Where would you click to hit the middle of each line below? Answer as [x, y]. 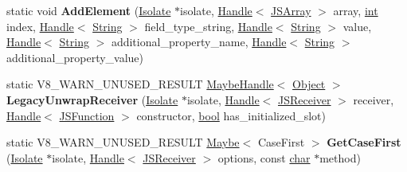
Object [309, 84]
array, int [356, 10]
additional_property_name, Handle [199, 42]
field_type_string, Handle [208, 26]
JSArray [291, 10]
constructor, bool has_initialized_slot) [231, 115]
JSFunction [87, 115]
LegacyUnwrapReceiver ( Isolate [92, 99]
